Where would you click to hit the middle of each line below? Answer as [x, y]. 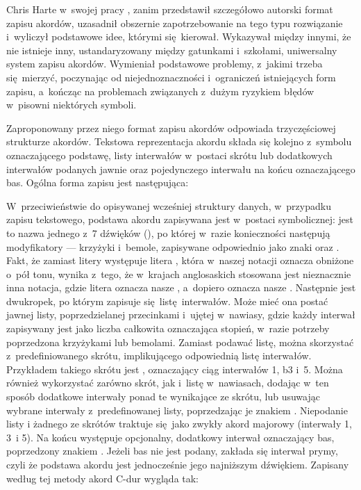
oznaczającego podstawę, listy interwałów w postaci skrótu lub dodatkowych [169, 155]
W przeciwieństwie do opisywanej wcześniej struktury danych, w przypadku [169, 205]
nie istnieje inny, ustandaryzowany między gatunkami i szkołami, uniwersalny [172, 50]
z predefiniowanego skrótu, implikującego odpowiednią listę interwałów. [159, 356]
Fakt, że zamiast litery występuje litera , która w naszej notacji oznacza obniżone [180, 260]
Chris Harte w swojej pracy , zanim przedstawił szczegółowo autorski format [170, 9]
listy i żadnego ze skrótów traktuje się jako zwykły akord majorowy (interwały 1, [179, 424]
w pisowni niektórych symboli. [72, 105]
